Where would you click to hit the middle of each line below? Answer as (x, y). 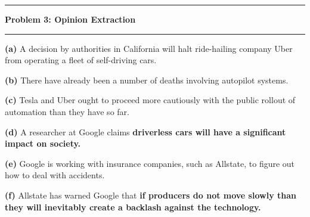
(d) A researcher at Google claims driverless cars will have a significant (145, 131)
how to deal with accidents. (55, 175)
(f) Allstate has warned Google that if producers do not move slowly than (151, 195)
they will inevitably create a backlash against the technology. (133, 207)
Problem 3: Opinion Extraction (70, 19)
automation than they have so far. (67, 111)
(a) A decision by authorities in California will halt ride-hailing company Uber (149, 48)
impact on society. (43, 143)
